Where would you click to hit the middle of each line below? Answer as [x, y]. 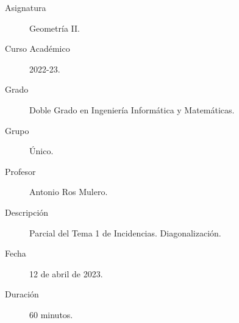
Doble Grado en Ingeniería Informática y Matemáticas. [132, 109]
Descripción [27, 212]
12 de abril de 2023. [66, 273]
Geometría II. [55, 28]
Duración [22, 294]
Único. [41, 151]
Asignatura [26, 7]
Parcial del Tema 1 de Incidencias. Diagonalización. [125, 232]
